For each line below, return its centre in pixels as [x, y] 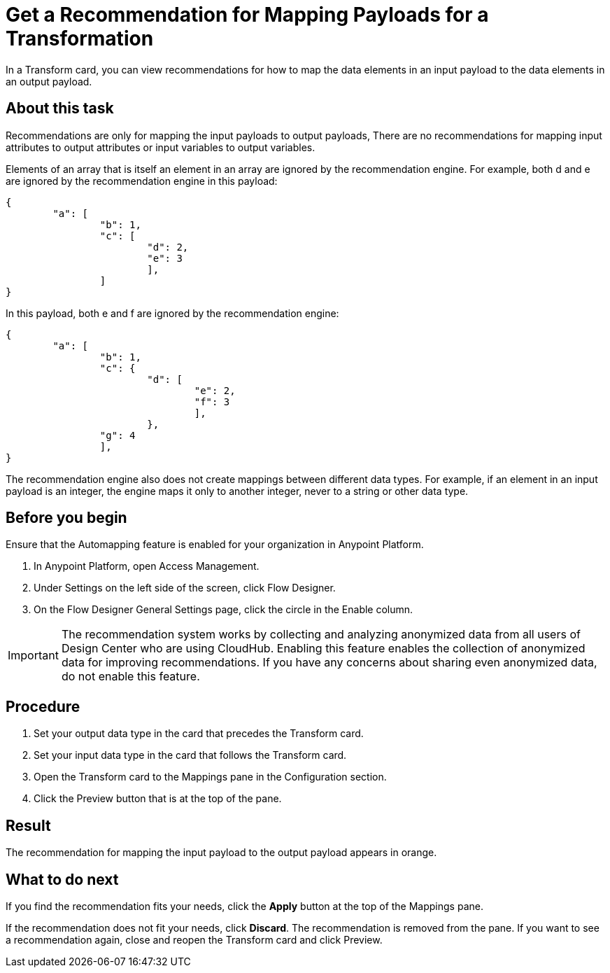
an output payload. [49, 81]
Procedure [43, 706]
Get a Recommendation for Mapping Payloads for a [247, 15]
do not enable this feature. [130, 677]
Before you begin [66, 518]
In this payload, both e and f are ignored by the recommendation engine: [172, 313]
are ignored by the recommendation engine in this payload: [142, 181]
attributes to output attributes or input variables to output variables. [161, 147]
